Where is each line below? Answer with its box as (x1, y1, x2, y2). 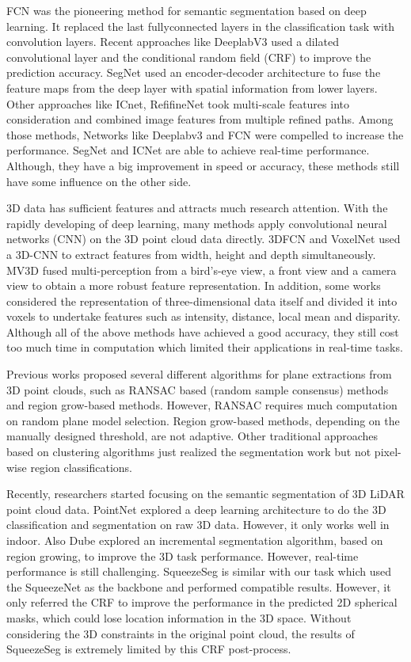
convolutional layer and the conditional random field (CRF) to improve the (6, 48, 371, 65)
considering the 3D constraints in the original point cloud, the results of (6, 625, 355, 641)
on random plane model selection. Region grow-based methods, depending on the (6, 412, 400, 428)
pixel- (374, 443, 401, 460)
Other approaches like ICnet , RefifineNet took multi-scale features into (6, 95, 349, 112)
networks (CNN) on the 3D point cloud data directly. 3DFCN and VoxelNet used (6, 230, 401, 247)
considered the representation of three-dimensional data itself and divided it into (6, 292, 398, 309)
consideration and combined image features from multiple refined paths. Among (6, 111, 394, 127)
